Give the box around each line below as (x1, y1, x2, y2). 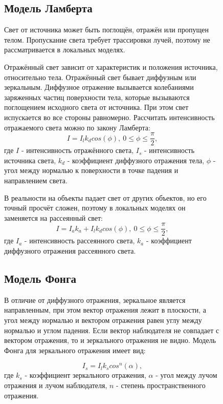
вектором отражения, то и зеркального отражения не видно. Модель (4, 335, 216, 345)
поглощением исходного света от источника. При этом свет (4, 102, 189, 112)
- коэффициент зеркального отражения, (25, 370, 146, 380)
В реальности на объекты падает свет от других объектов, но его (4, 192, 207, 203)
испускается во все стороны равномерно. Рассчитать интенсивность (4, 111, 215, 122)
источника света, (4, 155, 56, 165)
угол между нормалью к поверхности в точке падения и (4, 165, 179, 176)
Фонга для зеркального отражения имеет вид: (4, 344, 146, 355)
